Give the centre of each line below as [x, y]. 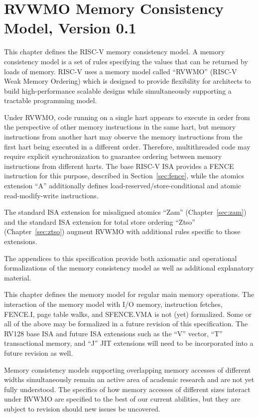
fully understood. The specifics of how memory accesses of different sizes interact [127, 389]
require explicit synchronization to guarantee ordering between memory [113, 156]
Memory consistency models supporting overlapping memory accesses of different [128, 369]
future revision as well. [39, 352]
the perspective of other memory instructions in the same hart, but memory [120, 127]
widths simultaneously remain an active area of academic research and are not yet [129, 379]
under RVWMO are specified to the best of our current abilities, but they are [122, 399]
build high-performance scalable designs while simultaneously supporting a [118, 90]
